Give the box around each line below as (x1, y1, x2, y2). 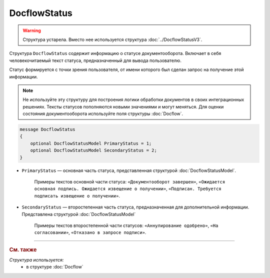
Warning (22, 27, 41, 33)
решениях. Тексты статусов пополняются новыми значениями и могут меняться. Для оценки (22, 103, 224, 109)
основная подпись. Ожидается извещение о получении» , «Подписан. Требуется (34, 185, 221, 192)
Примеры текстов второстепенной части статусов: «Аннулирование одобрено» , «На (34, 222, 218, 228)
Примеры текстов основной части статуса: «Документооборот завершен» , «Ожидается (34, 178, 225, 184)
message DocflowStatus (19, 126, 75, 132)
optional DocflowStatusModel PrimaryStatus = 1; (30, 140, 152, 146)
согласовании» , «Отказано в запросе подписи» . (34, 229, 146, 235)
